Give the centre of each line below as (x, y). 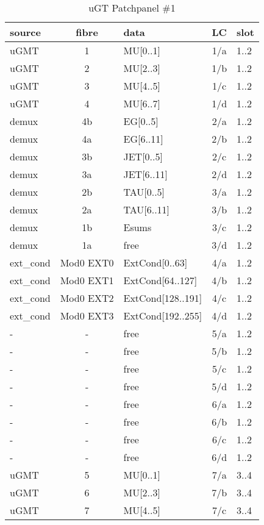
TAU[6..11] (147, 209)
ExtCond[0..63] (155, 262)
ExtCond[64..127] (160, 280)
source (25, 32)
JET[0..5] (143, 156)
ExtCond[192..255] (163, 316)
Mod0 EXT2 (87, 298)
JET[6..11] (145, 174)
